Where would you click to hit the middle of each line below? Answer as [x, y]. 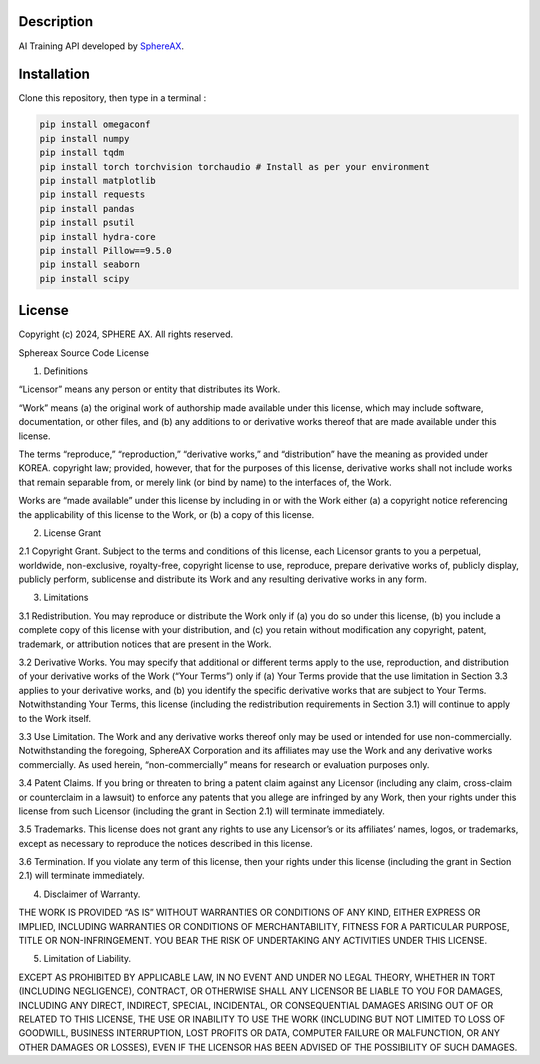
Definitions [66, 371]
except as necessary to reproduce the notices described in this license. [166, 843]
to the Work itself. [55, 718]
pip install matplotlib [98, 180]
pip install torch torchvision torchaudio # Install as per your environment [234, 166]
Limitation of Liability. [87, 959]
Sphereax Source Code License [84, 352]
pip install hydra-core [98, 236]
